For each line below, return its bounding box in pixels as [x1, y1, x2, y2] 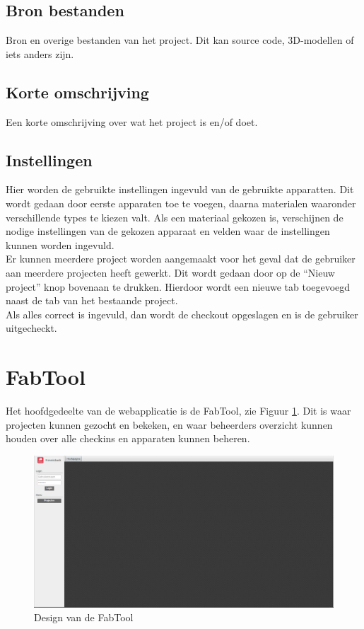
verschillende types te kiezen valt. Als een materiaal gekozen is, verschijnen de [6, 209, 344, 224]
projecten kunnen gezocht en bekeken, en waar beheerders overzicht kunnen [6, 417, 333, 432]
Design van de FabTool [34, 610, 134, 625]
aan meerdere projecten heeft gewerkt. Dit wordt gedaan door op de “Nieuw [6, 265, 335, 279]
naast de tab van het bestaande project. [6, 293, 178, 308]
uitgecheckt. [6, 321, 57, 335]
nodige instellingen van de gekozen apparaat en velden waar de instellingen [6, 224, 330, 238]
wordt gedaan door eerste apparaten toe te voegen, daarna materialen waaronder [6, 195, 356, 210]
